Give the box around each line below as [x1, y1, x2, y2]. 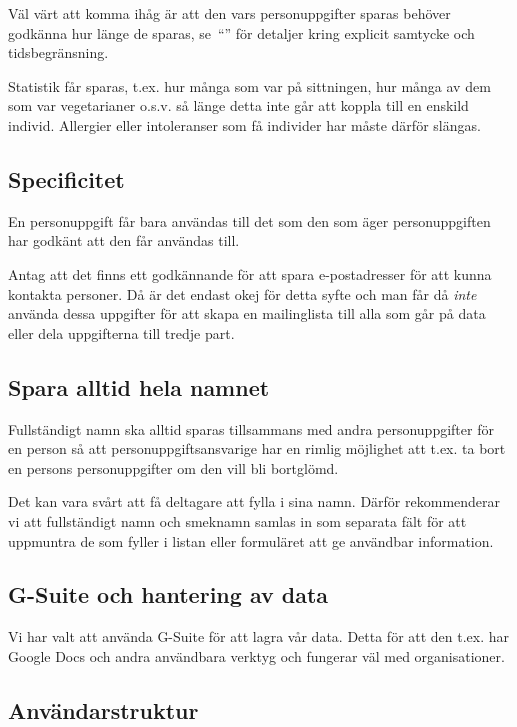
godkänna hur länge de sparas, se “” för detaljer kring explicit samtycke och [8, 22, 475, 43]
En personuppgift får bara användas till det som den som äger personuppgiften [8, 210, 491, 231]
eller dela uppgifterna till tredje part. [8, 322, 235, 343]
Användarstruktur [8, 694, 199, 725]
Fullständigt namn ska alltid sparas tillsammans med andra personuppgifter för [8, 418, 494, 439]
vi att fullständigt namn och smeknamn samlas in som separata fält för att [8, 510, 467, 531]
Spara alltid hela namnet [8, 371, 270, 402]
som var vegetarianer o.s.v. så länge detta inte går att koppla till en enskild [8, 95, 469, 116]
